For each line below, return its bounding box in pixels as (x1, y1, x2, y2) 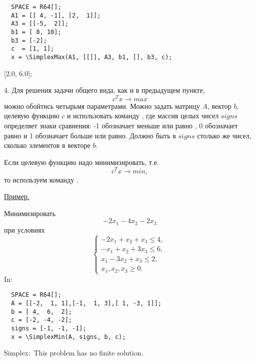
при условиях (4, 224, 45, 235)
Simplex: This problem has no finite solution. (4, 347, 143, 358)
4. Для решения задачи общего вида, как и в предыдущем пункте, (4, 85, 205, 95)
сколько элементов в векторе (4, 140, 90, 150)
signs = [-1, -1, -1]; (11, 324, 86, 332)
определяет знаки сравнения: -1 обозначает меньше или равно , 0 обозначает (4, 120, 238, 131)
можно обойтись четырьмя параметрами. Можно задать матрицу (4, 100, 200, 111)
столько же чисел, (197, 130, 251, 140)
